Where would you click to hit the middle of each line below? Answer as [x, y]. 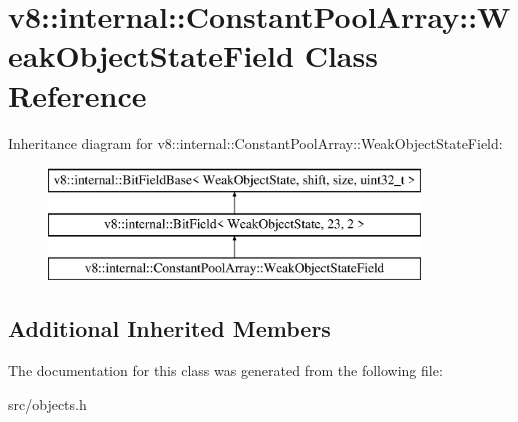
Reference [77, 94]
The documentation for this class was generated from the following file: [225, 370]
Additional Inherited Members [169, 328]
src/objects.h [47, 403]
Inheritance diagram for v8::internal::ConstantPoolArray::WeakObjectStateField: [255, 142]
